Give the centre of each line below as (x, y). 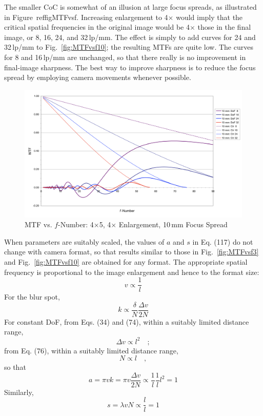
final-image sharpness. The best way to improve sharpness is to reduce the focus (130, 67)
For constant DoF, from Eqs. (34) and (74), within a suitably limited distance (127, 321)
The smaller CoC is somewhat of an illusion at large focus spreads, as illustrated (130, 7)
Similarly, (19, 392)
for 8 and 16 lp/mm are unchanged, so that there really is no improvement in (125, 57)
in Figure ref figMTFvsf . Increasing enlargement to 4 (86, 17)
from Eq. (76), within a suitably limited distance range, (91, 350)
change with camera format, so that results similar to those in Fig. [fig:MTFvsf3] (131, 252)
